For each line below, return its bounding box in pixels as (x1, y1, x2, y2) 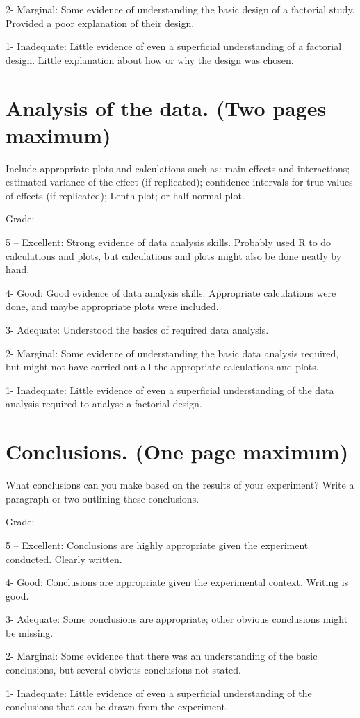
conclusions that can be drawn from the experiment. (6, 699, 228, 714)
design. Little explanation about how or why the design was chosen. (6, 52, 294, 67)
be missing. (6, 625, 54, 639)
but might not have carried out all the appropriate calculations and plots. (6, 359, 319, 374)
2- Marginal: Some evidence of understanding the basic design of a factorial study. (6, 2, 355, 16)
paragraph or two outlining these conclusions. (6, 491, 199, 505)
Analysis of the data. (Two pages (6, 93, 327, 122)
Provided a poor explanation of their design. (6, 15, 195, 30)
